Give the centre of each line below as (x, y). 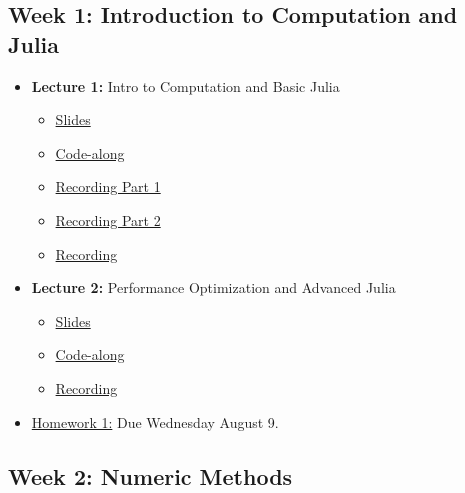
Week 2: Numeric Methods (150, 475)
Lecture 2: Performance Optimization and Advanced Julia (213, 287)
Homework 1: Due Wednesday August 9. (155, 421)
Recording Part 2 (108, 219)
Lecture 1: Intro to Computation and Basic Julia (185, 85)
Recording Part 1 (108, 186)
